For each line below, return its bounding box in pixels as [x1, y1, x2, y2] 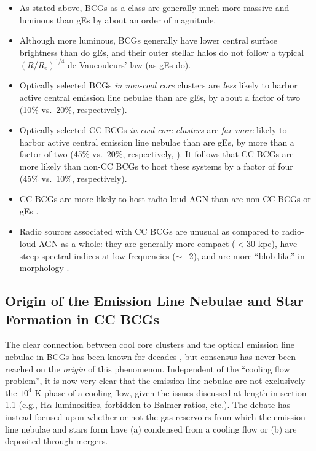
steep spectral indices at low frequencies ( [19, 249, 176, 262]
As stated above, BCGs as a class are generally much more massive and [19, 1, 290, 14]
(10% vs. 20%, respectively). [19, 103, 127, 116]
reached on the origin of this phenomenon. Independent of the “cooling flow [5, 362, 290, 375]
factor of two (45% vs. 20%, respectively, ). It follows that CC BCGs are [19, 147, 294, 160]
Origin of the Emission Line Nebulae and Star [5, 291, 304, 310]
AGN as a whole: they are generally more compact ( [38, 237, 235, 249]
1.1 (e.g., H [5, 398, 47, 411]
